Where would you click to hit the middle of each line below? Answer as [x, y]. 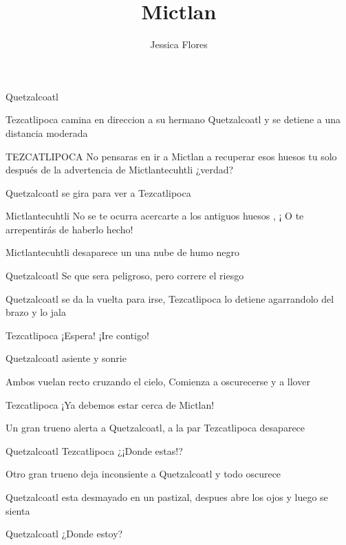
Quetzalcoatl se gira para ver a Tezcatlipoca [98, 192]
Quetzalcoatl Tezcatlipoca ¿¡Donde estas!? [94, 450]
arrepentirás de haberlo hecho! [69, 229]
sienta [18, 510]
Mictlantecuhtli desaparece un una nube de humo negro [123, 252]
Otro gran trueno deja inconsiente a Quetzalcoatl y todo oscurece [143, 474]
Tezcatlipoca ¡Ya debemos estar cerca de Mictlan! [110, 404]
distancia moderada [47, 132]
